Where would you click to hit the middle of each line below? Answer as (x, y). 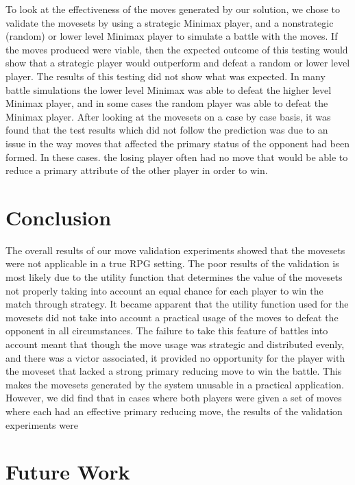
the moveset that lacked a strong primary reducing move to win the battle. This (174, 371)
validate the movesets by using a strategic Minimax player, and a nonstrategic (170, 22)
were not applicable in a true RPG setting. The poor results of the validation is (172, 263)
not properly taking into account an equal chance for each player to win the (164, 290)
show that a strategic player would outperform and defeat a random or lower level (178, 63)
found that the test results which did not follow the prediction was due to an (167, 130)
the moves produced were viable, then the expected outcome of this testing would (177, 49)
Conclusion (59, 217)
